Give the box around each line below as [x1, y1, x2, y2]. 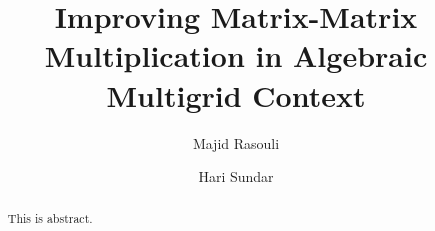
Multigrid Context [106, 74, 366, 115]
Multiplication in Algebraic [44, 35, 428, 76]
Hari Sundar [198, 166, 274, 187]
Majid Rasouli [192, 132, 280, 153]
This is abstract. [7, 210, 93, 227]
